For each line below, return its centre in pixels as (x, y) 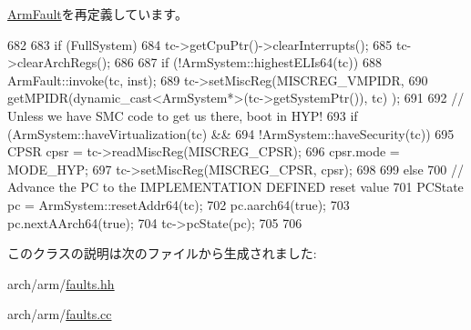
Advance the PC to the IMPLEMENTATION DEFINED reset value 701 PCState (235, 187)
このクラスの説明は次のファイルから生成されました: (162, 253)
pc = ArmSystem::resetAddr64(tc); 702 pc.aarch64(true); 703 (179, 204)
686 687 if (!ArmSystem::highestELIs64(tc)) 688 (248, 62)
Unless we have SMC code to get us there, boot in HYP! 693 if (183, 115)
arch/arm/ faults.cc (60, 314)
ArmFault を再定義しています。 (97, 14)
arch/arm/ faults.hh (61, 283)
